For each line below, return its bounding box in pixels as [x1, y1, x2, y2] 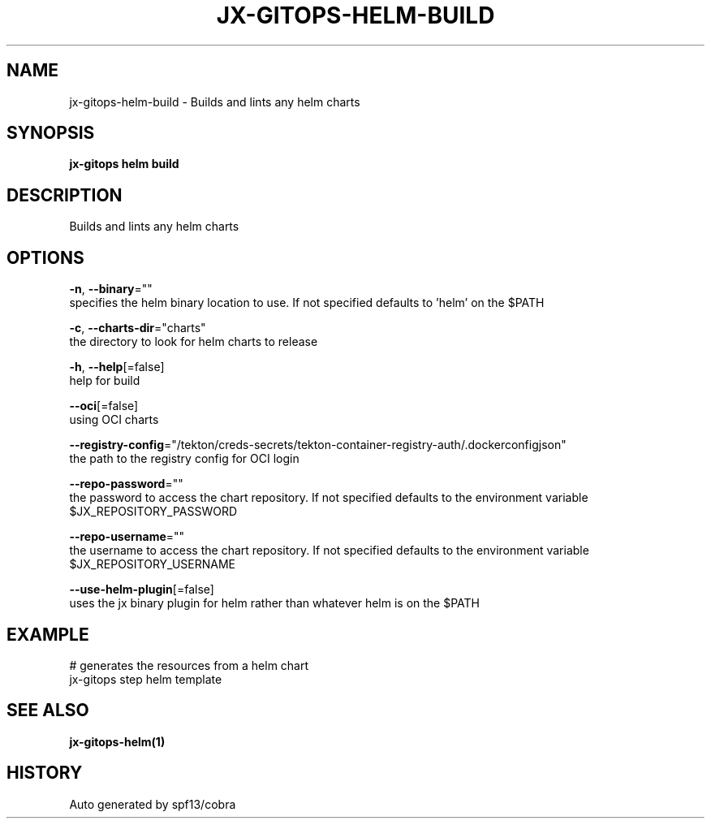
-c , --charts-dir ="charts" [69, 321, 206, 335]
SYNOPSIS [6, 123, 95, 144]
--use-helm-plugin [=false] [69, 582, 214, 597]
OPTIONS [6, 247, 84, 268]
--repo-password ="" [69, 477, 183, 491]
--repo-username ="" [69, 529, 185, 544]
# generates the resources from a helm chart [69, 658, 309, 672]
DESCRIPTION [6, 184, 123, 205]
